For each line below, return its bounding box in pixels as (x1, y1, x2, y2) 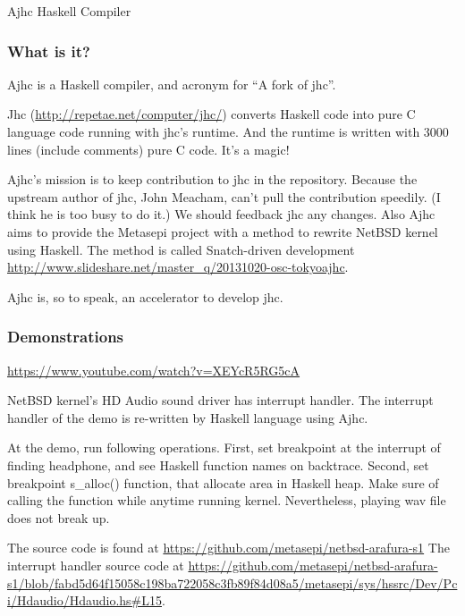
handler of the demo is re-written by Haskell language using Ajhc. (7, 408, 368, 426)
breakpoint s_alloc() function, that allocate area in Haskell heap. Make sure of (7, 473, 439, 492)
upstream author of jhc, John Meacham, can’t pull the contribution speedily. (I (7, 187, 441, 206)
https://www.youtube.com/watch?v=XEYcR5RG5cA (7, 360, 300, 379)
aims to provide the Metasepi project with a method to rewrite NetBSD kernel (7, 222, 438, 240)
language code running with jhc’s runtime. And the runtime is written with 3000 (7, 122, 449, 140)
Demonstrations (7, 325, 124, 348)
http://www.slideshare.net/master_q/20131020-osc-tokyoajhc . (7, 257, 349, 276)
